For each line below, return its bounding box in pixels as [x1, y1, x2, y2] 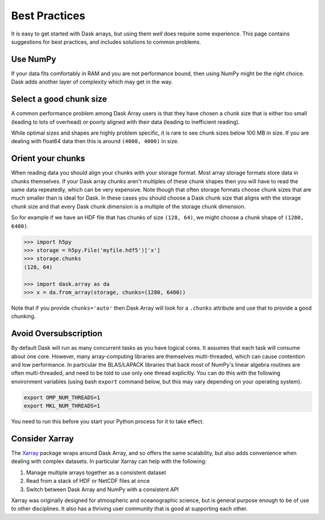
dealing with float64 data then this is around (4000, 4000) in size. [11, 138, 179, 145]
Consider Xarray [11, 433, 75, 444]
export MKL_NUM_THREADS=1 [23, 403, 101, 409]
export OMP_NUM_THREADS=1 [23, 394, 101, 401]
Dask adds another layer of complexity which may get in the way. [11, 78, 173, 85]
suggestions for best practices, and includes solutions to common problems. [11, 38, 202, 45]
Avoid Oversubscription [11, 328, 102, 339]
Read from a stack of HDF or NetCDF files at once [26, 477, 150, 485]
